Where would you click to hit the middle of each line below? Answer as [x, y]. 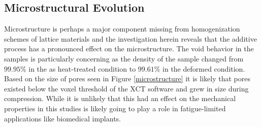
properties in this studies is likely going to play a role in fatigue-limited [115, 108]
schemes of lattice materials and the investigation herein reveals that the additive [130, 38]
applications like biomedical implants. [63, 118]
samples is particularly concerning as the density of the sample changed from [124, 58]
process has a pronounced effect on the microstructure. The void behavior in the [129, 49]
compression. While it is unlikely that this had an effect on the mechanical [120, 98]
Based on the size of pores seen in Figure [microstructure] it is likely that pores [127, 78]
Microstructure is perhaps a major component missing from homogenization [122, 29]
